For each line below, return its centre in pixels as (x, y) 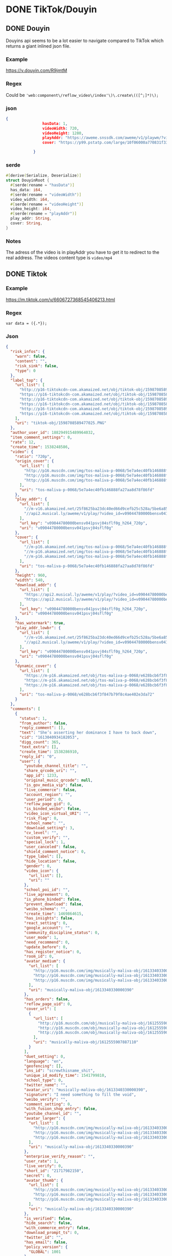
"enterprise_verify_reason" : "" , (60, 1157)
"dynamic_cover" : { (36, 666)
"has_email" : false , (46, 1242)
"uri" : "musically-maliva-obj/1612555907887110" (86, 1042)
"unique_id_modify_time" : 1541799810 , (65, 1076)
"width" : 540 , (30, 580)
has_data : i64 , (27, 190)
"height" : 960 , (31, 575)
